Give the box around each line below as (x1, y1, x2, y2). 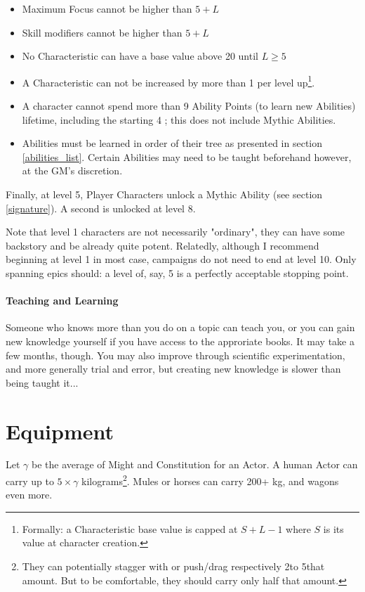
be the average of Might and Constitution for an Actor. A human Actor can (32, 457, 358, 472)
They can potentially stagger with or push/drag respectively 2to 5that (22, 559, 325, 574)
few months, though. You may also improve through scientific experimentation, (6, 347, 345, 362)
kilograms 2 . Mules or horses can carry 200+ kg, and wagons (81, 472, 339, 488)
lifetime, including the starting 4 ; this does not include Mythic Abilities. (22, 112, 336, 127)
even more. (6, 487, 53, 502)
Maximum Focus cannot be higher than (22, 1, 192, 15)
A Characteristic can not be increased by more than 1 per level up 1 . (22, 72, 315, 89)
